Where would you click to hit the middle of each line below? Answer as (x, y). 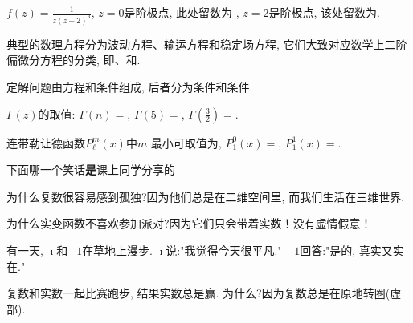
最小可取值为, (186, 142)
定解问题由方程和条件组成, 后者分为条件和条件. (130, 87)
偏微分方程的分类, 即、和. (74, 60)
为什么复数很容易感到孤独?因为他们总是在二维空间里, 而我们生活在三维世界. (206, 196)
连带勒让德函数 (46, 142)
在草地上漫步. (118, 250)
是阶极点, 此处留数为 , (182, 12)
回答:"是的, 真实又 (346, 250)
